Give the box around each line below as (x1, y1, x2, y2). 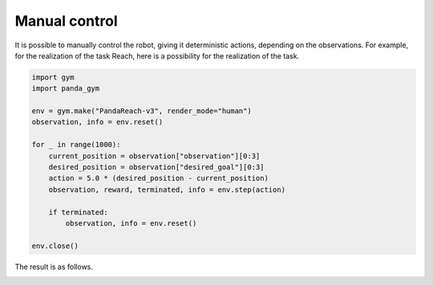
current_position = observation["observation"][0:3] (48, 151, 261, 161)
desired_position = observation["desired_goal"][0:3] (48, 163, 265, 172)
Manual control (14, 12, 118, 30)
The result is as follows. (14, 262, 94, 271)
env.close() (31, 241, 79, 250)
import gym (31, 72, 75, 82)
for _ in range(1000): (31, 140, 121, 149)
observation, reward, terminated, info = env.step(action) (48, 185, 286, 194)
